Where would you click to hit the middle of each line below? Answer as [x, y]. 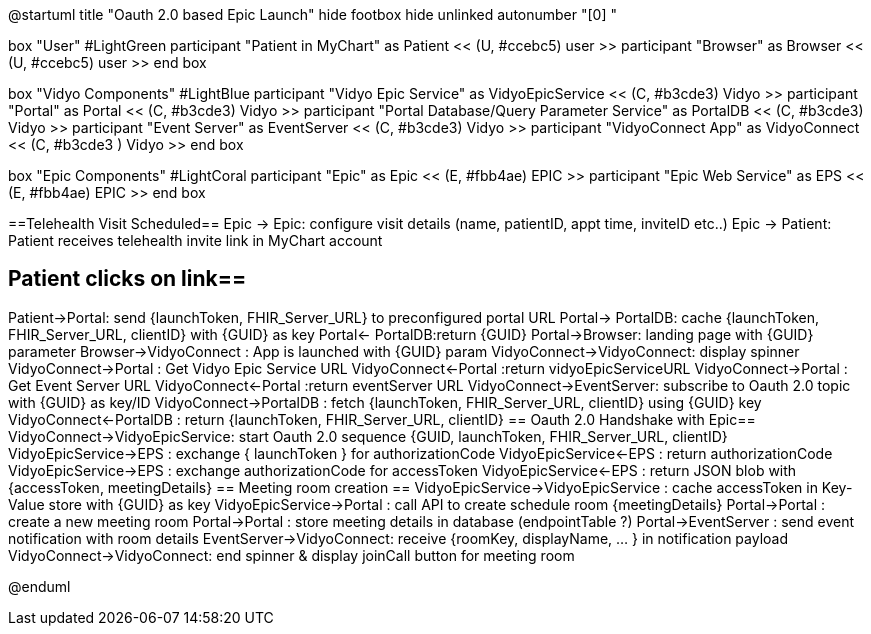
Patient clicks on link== [127, 279]
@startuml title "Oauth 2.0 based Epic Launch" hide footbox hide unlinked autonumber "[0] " [313, 14]
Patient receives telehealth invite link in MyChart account [195, 240]
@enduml [39, 586]
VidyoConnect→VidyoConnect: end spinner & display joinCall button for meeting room [291, 555]
